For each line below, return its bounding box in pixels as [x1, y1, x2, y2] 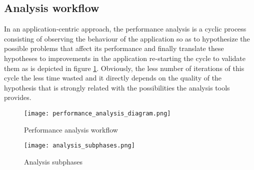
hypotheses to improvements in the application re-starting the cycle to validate [4, 52, 246, 63]
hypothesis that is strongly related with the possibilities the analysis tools [4, 82, 230, 92]
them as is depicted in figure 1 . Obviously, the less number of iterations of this [4, 62, 244, 73]
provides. [4, 92, 31, 102]
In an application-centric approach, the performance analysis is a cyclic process [4, 23, 246, 34]
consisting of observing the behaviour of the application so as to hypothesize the [4, 33, 250, 43]
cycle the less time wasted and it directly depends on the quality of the [4, 72, 222, 83]
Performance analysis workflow [24, 124, 118, 134]
